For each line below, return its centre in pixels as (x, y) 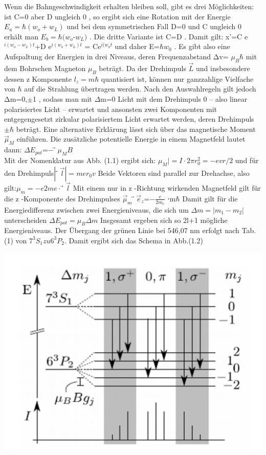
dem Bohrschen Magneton (45, 68)
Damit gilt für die (210, 198)
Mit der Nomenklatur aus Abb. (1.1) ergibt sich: (80, 160)
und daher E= (137, 46)
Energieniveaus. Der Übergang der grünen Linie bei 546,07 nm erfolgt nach (122, 230)
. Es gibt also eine (202, 46)
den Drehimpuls (29, 173)
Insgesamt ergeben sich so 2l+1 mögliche (164, 220)
